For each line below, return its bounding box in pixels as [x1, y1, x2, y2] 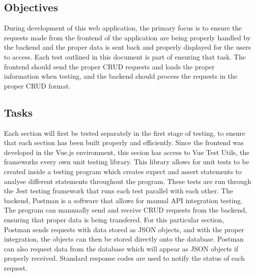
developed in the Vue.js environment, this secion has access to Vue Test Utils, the [4, 147, 250, 157]
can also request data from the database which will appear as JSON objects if [4, 243, 238, 253]
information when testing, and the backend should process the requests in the [4, 71, 238, 81]
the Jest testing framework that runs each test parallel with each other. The [4, 185, 233, 196]
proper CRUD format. [4, 80, 71, 91]
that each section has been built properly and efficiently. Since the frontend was [4, 137, 244, 148]
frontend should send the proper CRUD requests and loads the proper [4, 61, 215, 71]
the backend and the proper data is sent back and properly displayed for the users [4, 42, 251, 52]
